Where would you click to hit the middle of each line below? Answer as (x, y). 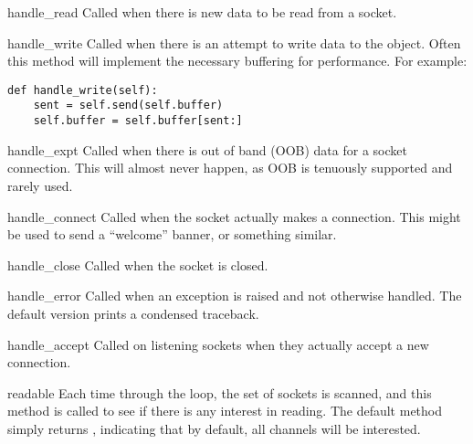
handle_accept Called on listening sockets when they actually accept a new (218, 344)
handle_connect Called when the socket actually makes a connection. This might (234, 216)
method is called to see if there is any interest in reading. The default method (225, 411)
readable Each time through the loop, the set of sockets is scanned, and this (220, 392)
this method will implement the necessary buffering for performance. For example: (237, 61)
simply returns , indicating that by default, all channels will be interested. (214, 428)
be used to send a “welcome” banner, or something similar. (172, 234)
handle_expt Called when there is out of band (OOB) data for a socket (207, 149)
